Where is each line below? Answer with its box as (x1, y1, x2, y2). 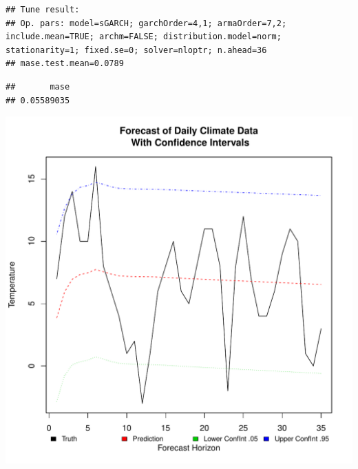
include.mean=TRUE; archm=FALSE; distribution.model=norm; (6, 32, 282, 42)
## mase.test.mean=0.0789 (6, 59, 124, 69)
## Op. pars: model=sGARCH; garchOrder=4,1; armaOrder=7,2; (6, 18, 287, 28)
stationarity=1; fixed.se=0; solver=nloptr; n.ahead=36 (6, 45, 267, 55)
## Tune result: (6, 5, 80, 14)
